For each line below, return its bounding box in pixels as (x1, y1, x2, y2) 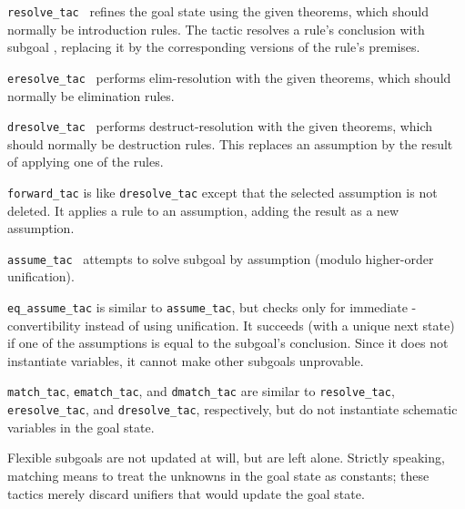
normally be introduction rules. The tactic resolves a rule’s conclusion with (7, 19, 425, 38)
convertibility (7, 315, 81, 334)
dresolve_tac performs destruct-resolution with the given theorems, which (7, 117, 433, 136)
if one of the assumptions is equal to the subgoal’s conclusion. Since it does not (7, 333, 449, 352)
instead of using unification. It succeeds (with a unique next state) (85, 315, 455, 334)
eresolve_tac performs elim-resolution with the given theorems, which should (7, 67, 451, 87)
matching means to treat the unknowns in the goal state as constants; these (7, 465, 430, 484)
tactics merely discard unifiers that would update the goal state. (7, 484, 365, 503)
